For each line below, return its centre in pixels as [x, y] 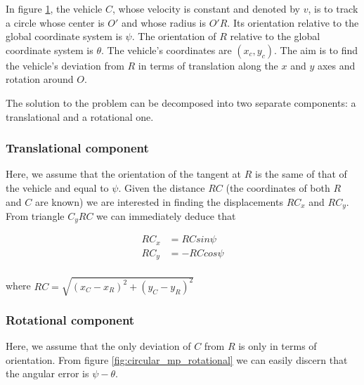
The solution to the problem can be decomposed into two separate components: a [181, 102]
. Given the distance [162, 187]
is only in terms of [278, 346]
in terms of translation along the [208, 65]
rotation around [40, 79]
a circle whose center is [55, 22]
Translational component [77, 148]
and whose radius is [164, 22]
